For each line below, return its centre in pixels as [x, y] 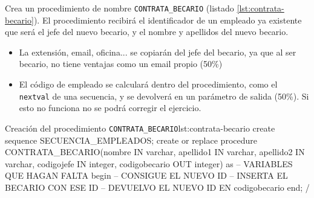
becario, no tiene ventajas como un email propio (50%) [121, 64]
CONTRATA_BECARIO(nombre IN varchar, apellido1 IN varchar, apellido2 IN [155, 152]
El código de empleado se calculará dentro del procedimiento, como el [148, 84]
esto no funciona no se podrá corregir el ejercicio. [110, 108]
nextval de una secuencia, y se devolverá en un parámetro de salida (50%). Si [164, 96]
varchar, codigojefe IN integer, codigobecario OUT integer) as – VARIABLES [149, 163]
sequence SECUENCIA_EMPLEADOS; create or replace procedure [131, 140]
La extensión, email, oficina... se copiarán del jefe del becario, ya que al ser [158, 52]
